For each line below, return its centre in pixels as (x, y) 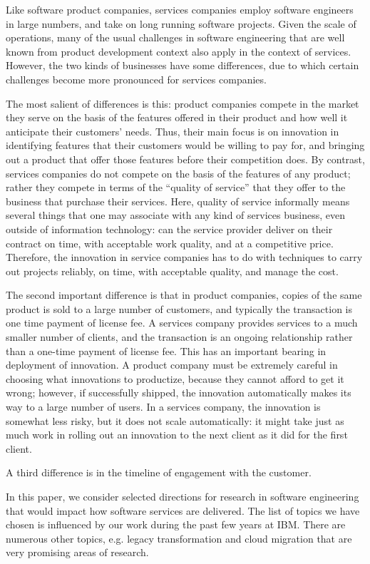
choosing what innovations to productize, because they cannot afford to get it (175, 378)
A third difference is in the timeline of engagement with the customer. (159, 472)
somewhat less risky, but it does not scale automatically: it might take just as (175, 420)
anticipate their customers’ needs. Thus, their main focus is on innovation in (173, 131)
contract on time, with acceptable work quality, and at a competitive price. (170, 243)
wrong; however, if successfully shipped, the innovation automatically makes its (179, 393)
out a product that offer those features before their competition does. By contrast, (185, 159)
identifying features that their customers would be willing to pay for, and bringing (185, 145)
